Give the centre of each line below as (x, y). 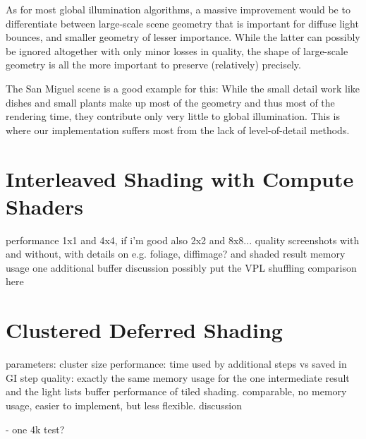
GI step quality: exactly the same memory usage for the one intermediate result (178, 377)
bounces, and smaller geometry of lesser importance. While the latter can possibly (183, 37)
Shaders (45, 206)
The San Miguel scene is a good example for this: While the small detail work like (183, 88)
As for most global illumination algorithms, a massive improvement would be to (178, 9)
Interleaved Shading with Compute (180, 178)
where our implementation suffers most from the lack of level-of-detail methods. (178, 130)
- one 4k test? (35, 429)
